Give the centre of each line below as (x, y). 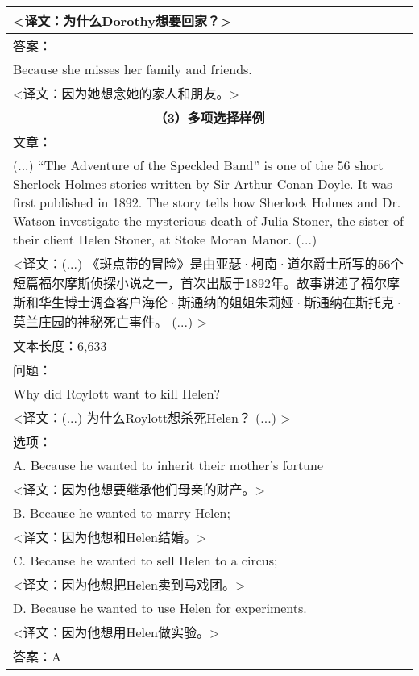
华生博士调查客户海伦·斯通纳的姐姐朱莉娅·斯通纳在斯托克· (222, 302)
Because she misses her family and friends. (133, 69)
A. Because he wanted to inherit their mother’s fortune (168, 465)
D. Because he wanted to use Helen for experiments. (160, 608)
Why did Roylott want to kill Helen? (117, 393)
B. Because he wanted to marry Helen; (122, 513)
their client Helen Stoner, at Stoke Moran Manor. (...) (165, 239)
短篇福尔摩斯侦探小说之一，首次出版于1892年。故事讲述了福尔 (200, 283)
